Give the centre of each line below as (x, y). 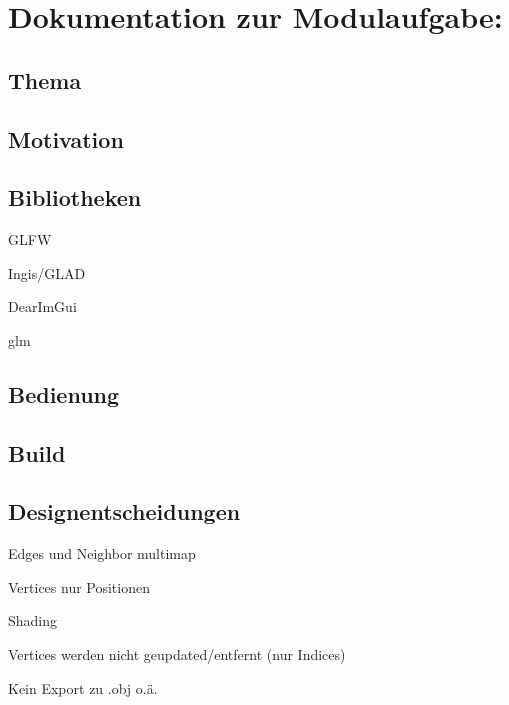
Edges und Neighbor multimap (102, 553)
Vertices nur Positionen (79, 586)
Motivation (66, 138)
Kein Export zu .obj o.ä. (83, 687)
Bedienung (64, 393)
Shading (33, 620)
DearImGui (42, 306)
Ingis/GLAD (47, 272)
